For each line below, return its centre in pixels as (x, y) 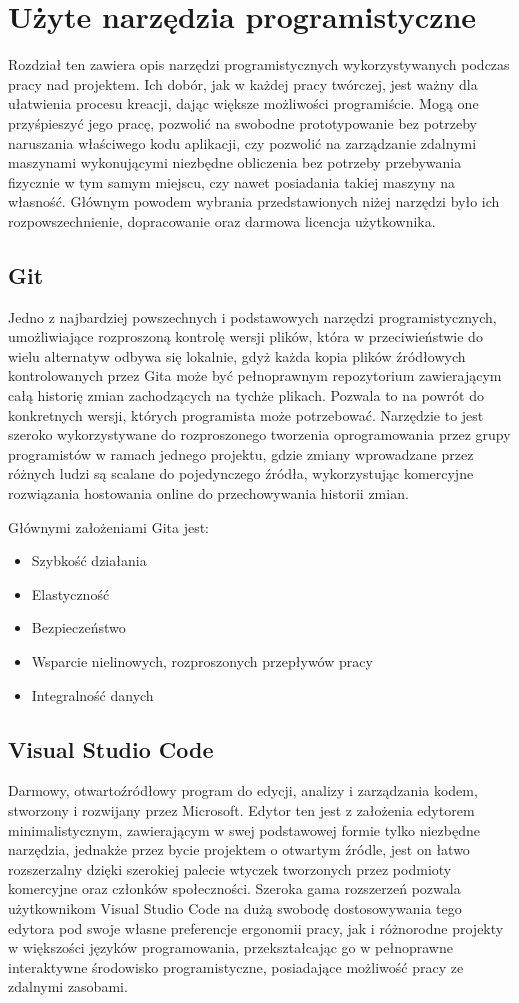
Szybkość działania (89, 560)
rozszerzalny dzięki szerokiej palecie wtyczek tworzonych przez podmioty (230, 868)
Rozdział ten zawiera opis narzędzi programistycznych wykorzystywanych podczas (259, 64)
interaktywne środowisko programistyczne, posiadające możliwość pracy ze (236, 966)
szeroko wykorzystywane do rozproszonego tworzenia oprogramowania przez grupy (259, 434)
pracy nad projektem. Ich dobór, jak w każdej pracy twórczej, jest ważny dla (243, 83)
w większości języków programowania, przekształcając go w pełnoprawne (230, 947)
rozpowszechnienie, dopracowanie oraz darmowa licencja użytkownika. (222, 220)
